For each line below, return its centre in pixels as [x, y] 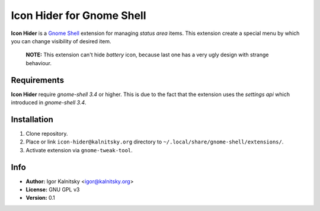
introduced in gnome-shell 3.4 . [49, 103]
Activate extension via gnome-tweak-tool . [79, 150]
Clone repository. [47, 133]
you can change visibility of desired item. [61, 41]
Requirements [38, 80]
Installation [32, 119]
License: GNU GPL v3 [53, 189]
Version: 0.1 [41, 198]
